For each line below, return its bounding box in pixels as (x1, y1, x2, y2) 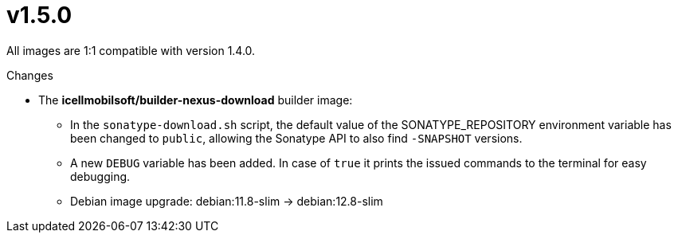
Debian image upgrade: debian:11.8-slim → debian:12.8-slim (70, 194, 383, 208)
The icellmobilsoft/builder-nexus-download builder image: (38, 92, 353, 107)
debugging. (70, 169, 131, 183)
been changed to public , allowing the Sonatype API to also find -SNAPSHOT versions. (70, 131, 523, 145)
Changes (6, 68, 53, 82)
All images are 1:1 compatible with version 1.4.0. (6, 43, 256, 57)
